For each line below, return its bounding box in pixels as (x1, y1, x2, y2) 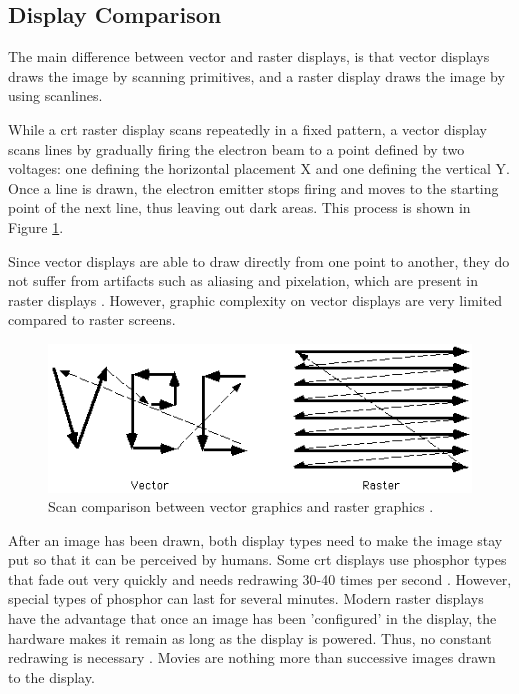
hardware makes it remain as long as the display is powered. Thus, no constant (8, 627, 492, 648)
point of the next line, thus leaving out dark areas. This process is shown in (8, 197, 471, 218)
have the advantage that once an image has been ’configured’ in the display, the (8, 608, 497, 629)
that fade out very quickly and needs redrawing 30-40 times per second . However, (8, 568, 512, 589)
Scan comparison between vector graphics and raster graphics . (48, 496, 434, 517)
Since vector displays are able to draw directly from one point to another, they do (8, 250, 510, 271)
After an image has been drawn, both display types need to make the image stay (8, 529, 503, 550)
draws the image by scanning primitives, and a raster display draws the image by (8, 65, 505, 86)
